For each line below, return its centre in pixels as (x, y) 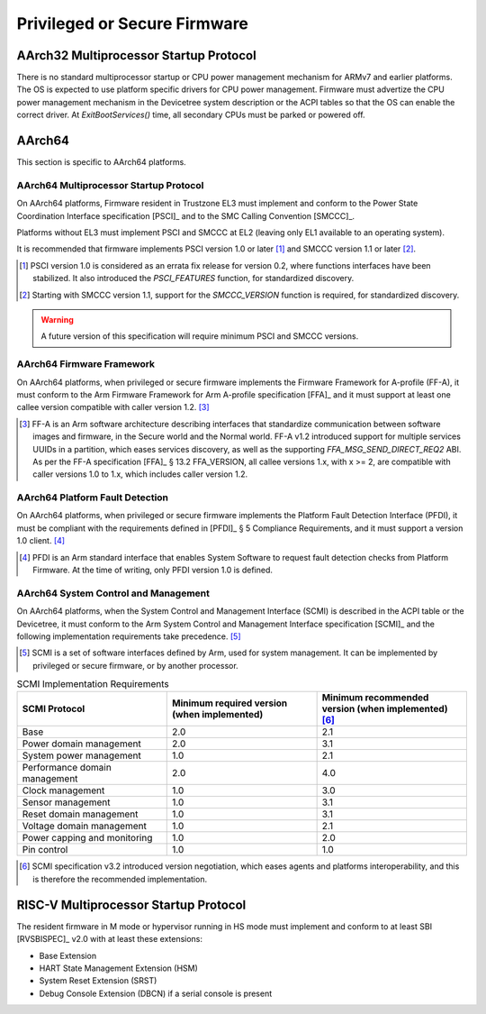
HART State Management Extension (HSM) (118, 968)
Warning (57, 320)
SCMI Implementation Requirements (93, 684)
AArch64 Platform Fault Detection (93, 498)
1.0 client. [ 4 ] (41, 541)
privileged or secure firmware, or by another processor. (135, 665)
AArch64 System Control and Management (113, 593)
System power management (81, 755)
